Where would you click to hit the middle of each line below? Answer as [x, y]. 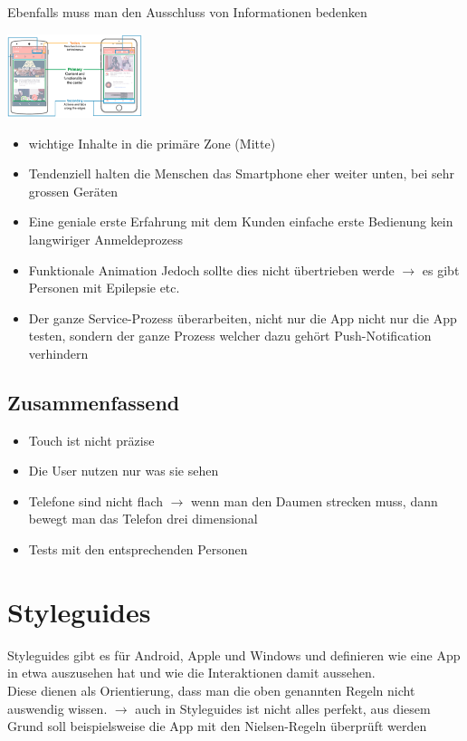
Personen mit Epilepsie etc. [104, 288]
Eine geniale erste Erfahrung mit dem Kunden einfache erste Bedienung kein [241, 221]
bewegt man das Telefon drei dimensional [143, 519]
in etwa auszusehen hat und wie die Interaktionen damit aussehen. [191, 673]
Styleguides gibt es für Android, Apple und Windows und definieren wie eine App [234, 654]
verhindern [58, 353]
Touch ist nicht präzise [91, 440]
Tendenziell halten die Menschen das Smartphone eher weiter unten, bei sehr [241, 173]
